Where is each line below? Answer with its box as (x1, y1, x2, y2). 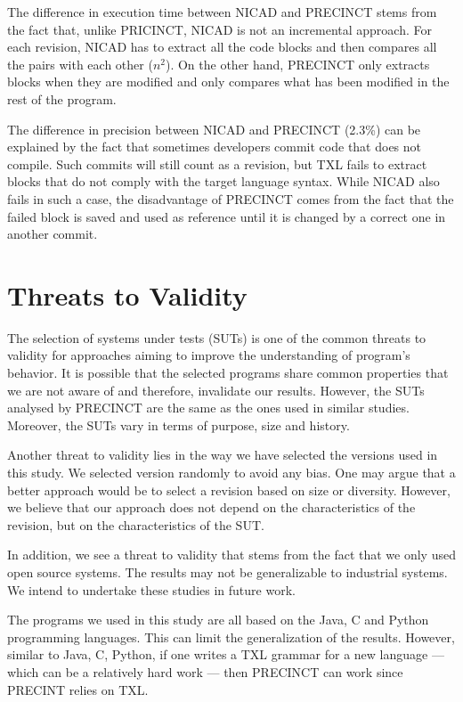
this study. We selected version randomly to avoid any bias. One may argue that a (7, 463, 456, 481)
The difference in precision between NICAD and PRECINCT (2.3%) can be (7, 119, 421, 138)
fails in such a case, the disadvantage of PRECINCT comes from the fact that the (7, 189, 454, 208)
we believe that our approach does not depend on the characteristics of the (7, 498, 416, 517)
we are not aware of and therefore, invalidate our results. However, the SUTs (7, 380, 425, 399)
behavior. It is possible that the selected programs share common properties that (7, 363, 449, 382)
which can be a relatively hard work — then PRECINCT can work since (7, 662, 403, 681)
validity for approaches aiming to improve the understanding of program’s (7, 346, 410, 364)
